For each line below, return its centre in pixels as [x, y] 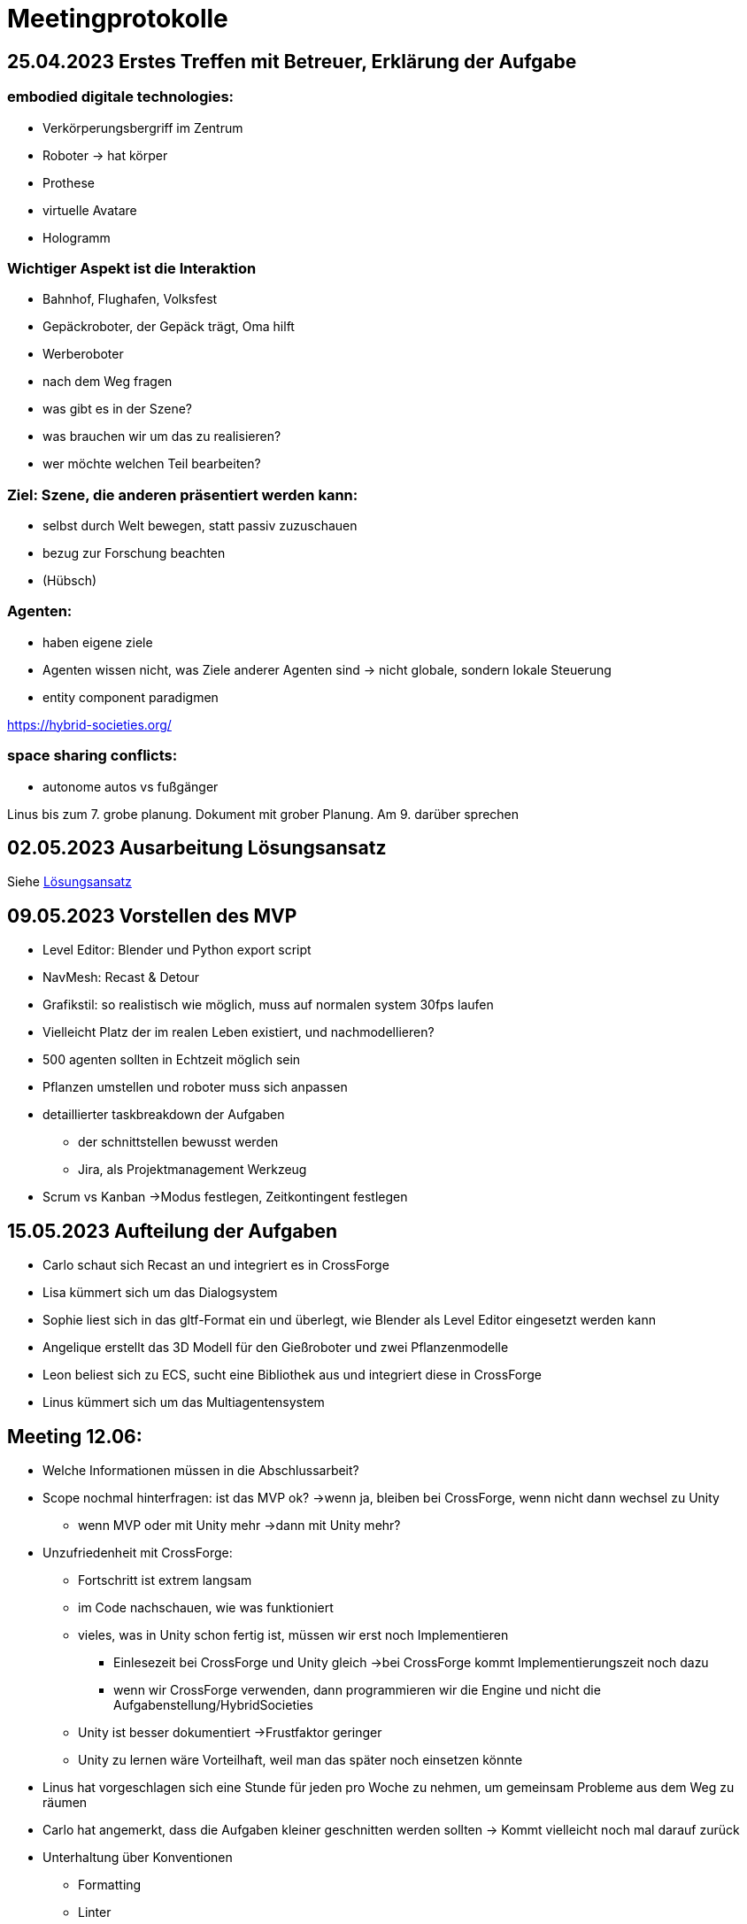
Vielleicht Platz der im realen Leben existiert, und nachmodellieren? [239, 1032]
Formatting [110, 1884]
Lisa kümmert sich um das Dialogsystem [160, 1293]
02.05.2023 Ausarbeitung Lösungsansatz [197, 847]
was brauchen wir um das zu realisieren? [162, 437]
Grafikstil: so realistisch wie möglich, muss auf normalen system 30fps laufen [268, 1005]
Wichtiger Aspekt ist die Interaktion [132, 268]
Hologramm [77, 237]
